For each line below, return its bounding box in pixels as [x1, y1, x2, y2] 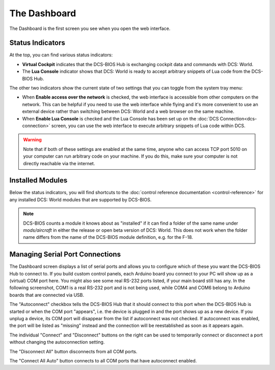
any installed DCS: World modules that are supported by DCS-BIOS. [9, 196, 152, 203]
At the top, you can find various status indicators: [9, 52, 113, 58]
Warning [23, 137, 42, 143]
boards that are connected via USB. [9, 292, 85, 298]
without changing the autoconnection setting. [9, 339, 105, 345]
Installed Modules [9, 176, 68, 185]
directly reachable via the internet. [23, 160, 95, 166]
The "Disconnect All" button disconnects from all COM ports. [9, 348, 137, 354]
